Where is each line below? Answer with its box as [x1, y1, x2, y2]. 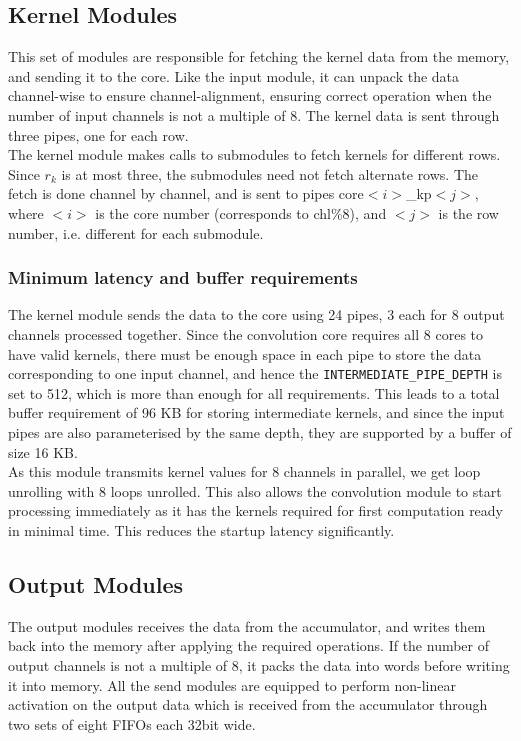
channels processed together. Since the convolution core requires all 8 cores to [8, 323, 484, 344]
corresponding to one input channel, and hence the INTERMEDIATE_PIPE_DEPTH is [8, 363, 502, 384]
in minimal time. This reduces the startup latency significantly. [8, 519, 395, 540]
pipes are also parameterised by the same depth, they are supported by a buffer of [8, 421, 512, 442]
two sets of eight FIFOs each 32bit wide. [8, 713, 256, 734]
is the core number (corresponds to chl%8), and [95, 202, 387, 223]
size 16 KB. [8, 441, 78, 462]
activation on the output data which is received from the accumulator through [8, 694, 488, 715]
